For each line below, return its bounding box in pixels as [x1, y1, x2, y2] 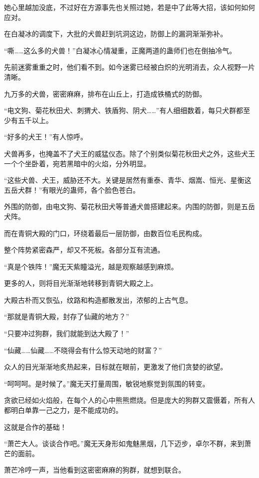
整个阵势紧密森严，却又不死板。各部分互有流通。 [4, 244, 164, 255]
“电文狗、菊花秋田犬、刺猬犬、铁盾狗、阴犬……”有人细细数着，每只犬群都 [4, 105, 243, 116]
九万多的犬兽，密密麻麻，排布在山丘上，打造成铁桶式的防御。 [4, 88, 206, 99]
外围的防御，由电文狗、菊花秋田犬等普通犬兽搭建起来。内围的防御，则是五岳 [4, 201, 255, 212]
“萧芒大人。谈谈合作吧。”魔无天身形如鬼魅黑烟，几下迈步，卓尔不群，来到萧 [4, 438, 252, 449]
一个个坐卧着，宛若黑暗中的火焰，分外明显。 [4, 158, 150, 168]
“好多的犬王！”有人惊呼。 [4, 131, 88, 142]
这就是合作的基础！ [4, 421, 67, 432]
